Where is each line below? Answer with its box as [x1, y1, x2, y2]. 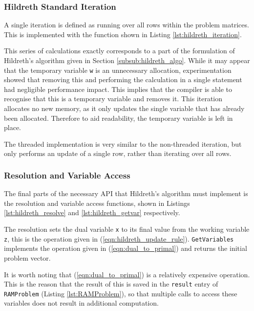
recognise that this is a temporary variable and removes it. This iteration [4, 93, 223, 104]
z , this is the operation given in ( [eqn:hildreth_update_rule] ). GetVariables [4, 233, 234, 244]
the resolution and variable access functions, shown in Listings [4, 198, 190, 208]
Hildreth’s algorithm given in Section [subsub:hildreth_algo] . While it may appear [4, 55, 250, 65]
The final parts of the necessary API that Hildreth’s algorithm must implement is [4, 188, 248, 199]
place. [4, 122, 21, 133]
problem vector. [4, 252, 51, 263]
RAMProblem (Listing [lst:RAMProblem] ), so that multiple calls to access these [4, 288, 237, 298]
